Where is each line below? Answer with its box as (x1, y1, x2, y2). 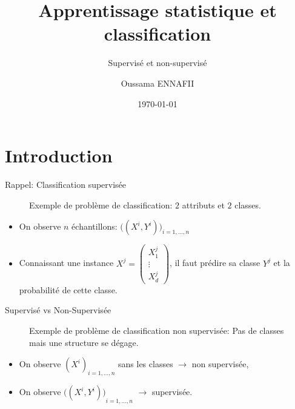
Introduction (5, 143, 113, 168)
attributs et (182, 198, 225, 211)
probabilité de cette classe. (19, 283, 118, 296)
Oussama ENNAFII (121, 76, 194, 89)
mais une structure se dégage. (29, 336, 139, 348)
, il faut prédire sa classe (170, 256, 260, 269)
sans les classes (118, 357, 173, 370)
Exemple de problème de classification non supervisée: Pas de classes (29, 324, 284, 337)
